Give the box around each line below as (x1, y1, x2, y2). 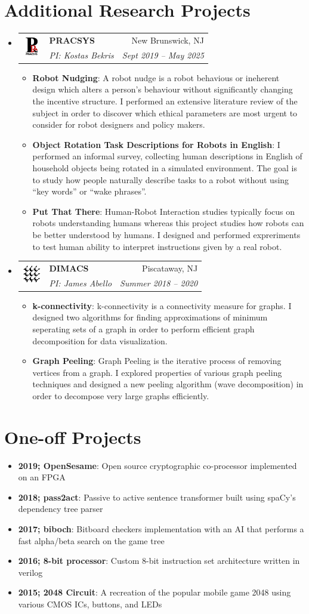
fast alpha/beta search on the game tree (18, 534, 165, 547)
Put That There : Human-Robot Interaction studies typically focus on (32, 205, 295, 217)
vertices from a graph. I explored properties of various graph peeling (32, 366, 282, 378)
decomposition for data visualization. (32, 334, 168, 347)
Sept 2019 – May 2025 (122, 48, 204, 61)
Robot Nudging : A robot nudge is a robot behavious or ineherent (32, 71, 280, 84)
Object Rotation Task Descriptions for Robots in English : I (32, 138, 280, 150)
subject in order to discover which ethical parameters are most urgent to (32, 106, 298, 119)
